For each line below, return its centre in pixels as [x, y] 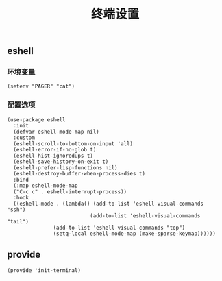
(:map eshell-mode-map [46, 186]
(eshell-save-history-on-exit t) [61, 162]
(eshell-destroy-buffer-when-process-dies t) [79, 173]
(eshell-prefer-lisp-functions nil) [65, 168]
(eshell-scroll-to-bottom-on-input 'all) [73, 144]
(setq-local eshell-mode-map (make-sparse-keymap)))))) [134, 234]
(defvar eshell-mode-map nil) [56, 132]
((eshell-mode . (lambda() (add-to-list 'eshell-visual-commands [109, 204]
